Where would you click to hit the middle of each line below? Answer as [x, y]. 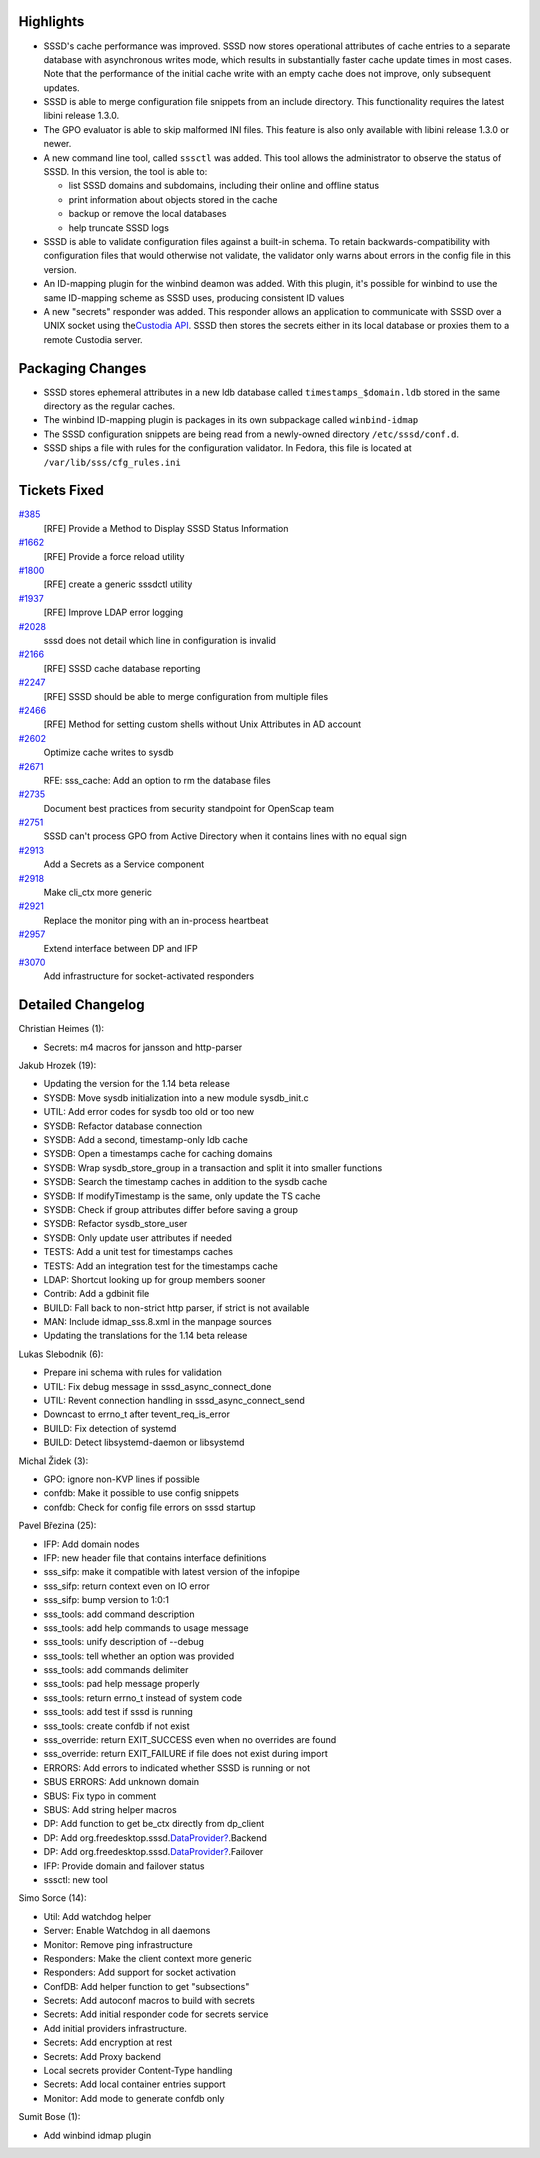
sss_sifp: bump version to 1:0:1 [106, 1600]
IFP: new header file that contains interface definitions [155, 1557]
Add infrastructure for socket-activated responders [149, 976]
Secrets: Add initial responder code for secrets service [156, 2014]
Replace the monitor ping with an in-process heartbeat [156, 920]
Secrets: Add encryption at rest [108, 2042]
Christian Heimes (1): [61, 1029]
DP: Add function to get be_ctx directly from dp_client [154, 1824]
